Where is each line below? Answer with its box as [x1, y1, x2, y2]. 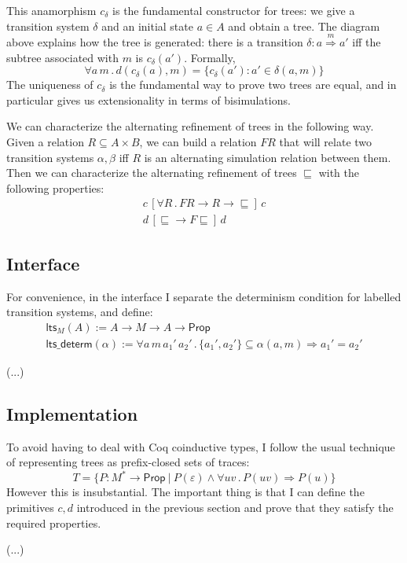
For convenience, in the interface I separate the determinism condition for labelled [6, 288, 401, 304]
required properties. [6, 514, 101, 531]
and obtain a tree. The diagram [228, 17, 380, 34]
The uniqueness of [6, 76, 93, 93]
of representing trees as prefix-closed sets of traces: [6, 454, 250, 470]
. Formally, [184, 49, 236, 65]
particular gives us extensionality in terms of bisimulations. [6, 91, 291, 108]
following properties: [6, 179, 104, 196]
